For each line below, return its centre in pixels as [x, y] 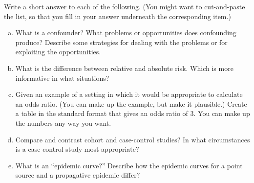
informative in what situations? [62, 78]
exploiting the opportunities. [58, 52]
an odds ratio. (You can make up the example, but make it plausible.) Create [131, 103]
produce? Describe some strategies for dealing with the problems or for [121, 42]
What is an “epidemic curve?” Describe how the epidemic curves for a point [129, 165]
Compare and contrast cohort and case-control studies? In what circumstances [133, 139]
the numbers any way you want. [63, 123]
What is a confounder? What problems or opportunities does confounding [126, 33]
